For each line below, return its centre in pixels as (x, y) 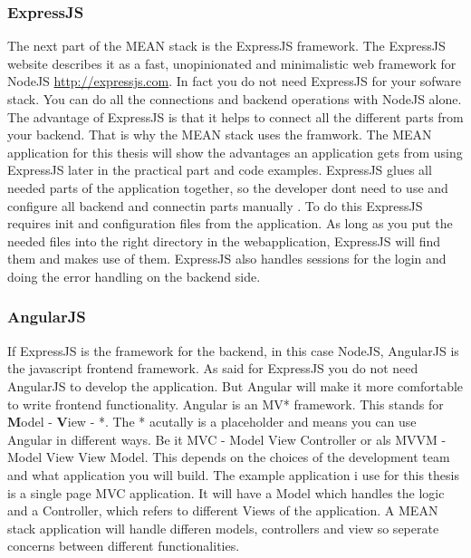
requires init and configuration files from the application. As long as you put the (230, 223)
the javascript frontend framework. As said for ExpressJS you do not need (213, 368)
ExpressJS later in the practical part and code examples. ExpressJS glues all (220, 170)
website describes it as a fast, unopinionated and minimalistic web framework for (232, 63)
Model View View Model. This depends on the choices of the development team (229, 457)
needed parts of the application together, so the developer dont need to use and (228, 187)
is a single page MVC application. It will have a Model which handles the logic (226, 492)
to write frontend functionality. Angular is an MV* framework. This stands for (226, 404)
